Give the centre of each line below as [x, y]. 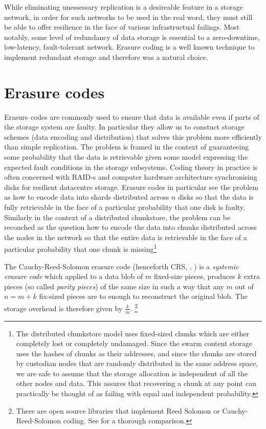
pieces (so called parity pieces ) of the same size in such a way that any [114, 286]
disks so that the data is [216, 197]
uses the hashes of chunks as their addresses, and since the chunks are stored [136, 353]
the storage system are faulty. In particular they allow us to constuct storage [124, 127]
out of [244, 286]
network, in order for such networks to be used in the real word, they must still [128, 17]
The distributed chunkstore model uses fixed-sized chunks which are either [133, 333]
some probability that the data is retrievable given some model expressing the [126, 157]
